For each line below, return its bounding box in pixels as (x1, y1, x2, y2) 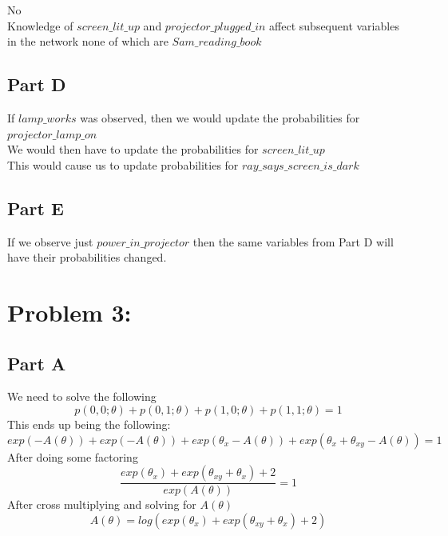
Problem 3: (7, 295, 132, 328)
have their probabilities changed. (7, 249, 167, 266)
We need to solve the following (7, 388, 157, 405)
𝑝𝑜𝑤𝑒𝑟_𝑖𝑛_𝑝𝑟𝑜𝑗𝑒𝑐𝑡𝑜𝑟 (97, 237, 190, 249)
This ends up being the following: (7, 415, 171, 432)
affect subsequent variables (269, 17, 399, 34)
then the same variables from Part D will (192, 233, 394, 250)
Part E (7, 195, 64, 220)
